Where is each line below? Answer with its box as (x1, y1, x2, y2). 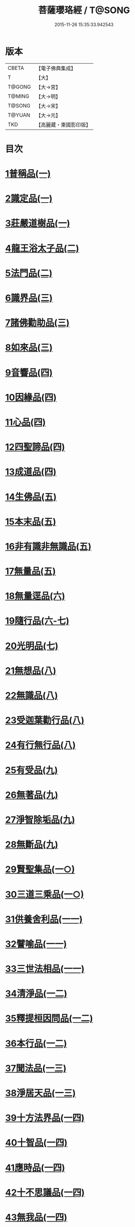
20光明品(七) (5, 640, 58, 652)
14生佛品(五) (5, 491, 57, 503)
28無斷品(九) (5, 839, 58, 850)
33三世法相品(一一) (5, 963, 85, 974)
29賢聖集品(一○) (5, 864, 75, 875)
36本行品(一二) (5, 1038, 67, 1049)
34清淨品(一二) (5, 988, 67, 1000)
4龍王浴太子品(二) (5, 242, 79, 254)
